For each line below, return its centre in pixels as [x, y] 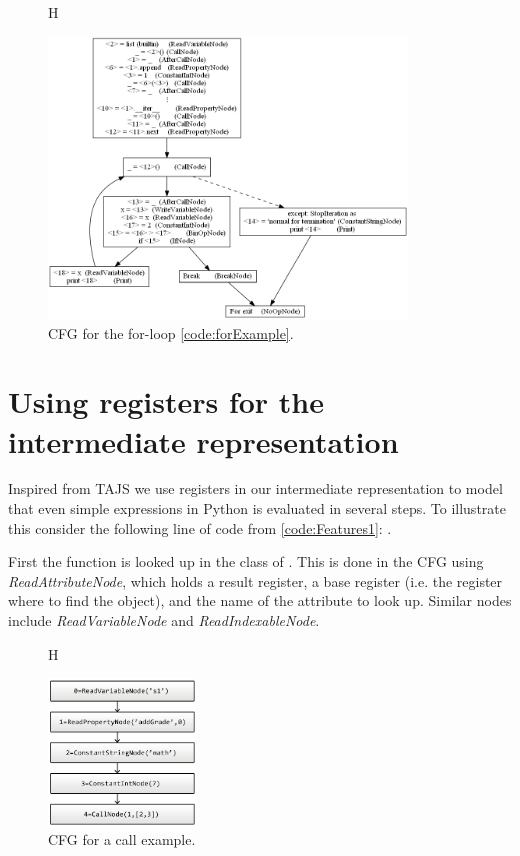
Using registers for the [166, 401]
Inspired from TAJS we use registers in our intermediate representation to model [255, 488]
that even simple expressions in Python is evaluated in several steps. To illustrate [257, 508]
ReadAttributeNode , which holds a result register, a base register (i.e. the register [255, 580]
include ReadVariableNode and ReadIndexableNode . [164, 620]
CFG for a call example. [122, 839]
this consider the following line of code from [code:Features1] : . [200, 527]
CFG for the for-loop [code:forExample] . [171, 332]
